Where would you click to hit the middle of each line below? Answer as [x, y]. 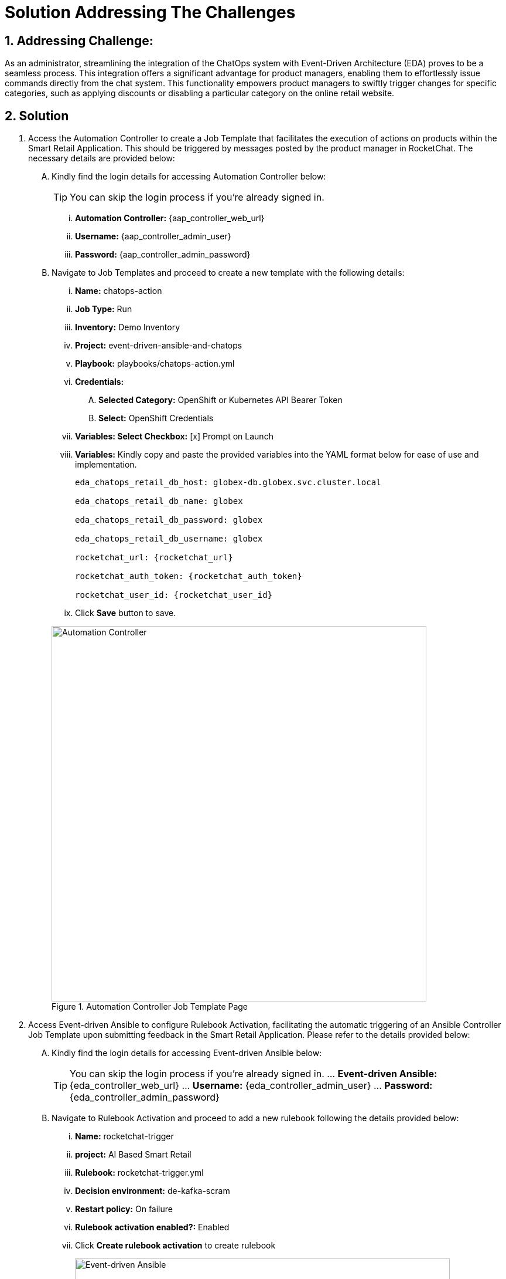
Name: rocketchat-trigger [124, 1136]
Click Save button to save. [126, 613]
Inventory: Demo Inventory [128, 327]
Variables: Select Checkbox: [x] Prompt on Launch [174, 437]
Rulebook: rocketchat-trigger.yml [139, 1173]
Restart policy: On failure [124, 1209]
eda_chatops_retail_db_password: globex [169, 520]
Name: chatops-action [119, 291]
